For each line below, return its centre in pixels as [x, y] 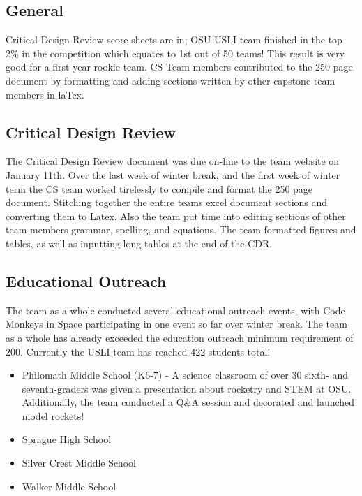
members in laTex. [45, 94]
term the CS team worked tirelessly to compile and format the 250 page [159, 188]
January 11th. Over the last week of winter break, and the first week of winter [173, 174]
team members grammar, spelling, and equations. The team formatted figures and [181, 229]
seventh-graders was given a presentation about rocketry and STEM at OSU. [187, 388]
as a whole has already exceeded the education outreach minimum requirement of [180, 337]
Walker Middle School [69, 486]
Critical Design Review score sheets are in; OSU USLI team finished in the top [174, 39]
